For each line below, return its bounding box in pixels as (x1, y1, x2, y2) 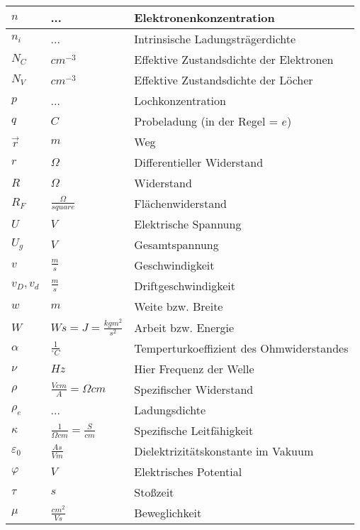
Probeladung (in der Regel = (134, 113, 279, 129)
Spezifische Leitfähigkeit (134, 422, 254, 439)
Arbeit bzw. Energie (134, 319, 235, 336)
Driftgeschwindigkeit (134, 277, 235, 294)
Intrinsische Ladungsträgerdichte (134, 31, 296, 47)
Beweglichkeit (134, 504, 202, 521)
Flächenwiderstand (134, 195, 227, 211)
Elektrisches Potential (134, 463, 242, 480)
